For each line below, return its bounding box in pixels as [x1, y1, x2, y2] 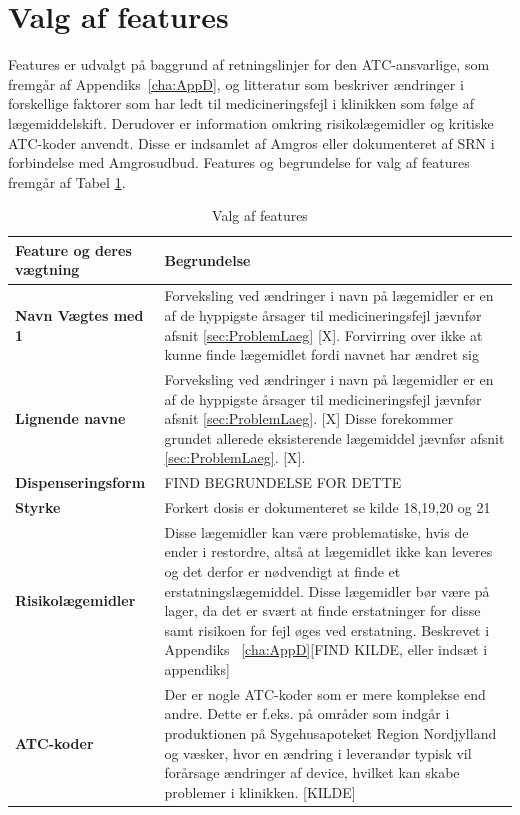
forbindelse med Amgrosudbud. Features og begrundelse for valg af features [8, 152, 470, 173]
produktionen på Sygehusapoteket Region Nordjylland [164, 723, 497, 744]
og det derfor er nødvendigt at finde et [164, 561, 401, 582]
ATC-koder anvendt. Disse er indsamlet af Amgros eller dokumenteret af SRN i [8, 132, 495, 153]
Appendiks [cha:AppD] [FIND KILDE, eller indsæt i [164, 639, 488, 660]
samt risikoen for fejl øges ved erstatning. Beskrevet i [164, 619, 490, 640]
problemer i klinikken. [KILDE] [164, 781, 356, 802]
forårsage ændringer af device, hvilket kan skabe [164, 762, 460, 783]
